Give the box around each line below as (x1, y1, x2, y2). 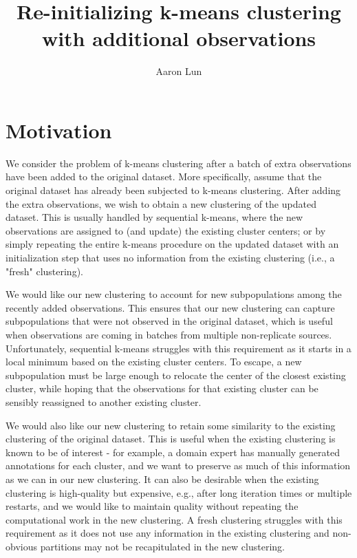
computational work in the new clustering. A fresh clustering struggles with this (6, 512, 343, 526)
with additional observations (41, 24, 316, 52)
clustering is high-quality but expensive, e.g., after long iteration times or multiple (6, 485, 352, 500)
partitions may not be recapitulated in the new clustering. (40, 539, 285, 553)
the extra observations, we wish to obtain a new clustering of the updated (6, 196, 316, 211)
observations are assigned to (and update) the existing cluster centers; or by (6, 223, 326, 237)
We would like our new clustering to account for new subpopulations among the (6, 287, 342, 301)
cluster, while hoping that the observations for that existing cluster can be (6, 381, 318, 396)
